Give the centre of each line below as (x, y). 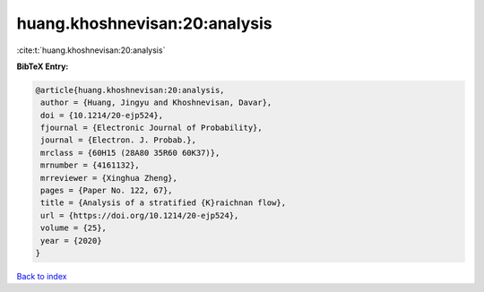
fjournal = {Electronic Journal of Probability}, (152, 128)
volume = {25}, (74, 228)
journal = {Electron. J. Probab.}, (119, 140)
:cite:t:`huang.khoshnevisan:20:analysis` (91, 50)
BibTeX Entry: (43, 66)
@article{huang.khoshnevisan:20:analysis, (130, 90)
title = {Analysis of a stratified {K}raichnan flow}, (164, 203)
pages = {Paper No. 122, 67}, (107, 191)
